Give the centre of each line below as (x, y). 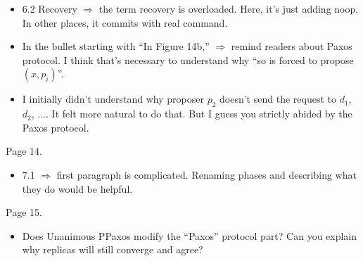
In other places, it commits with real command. (125, 22)
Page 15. (24, 212)
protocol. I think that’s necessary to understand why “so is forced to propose (188, 59)
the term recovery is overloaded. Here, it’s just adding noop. (229, 8)
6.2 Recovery (50, 8)
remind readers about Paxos (292, 46)
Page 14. (24, 151)
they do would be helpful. (77, 188)
